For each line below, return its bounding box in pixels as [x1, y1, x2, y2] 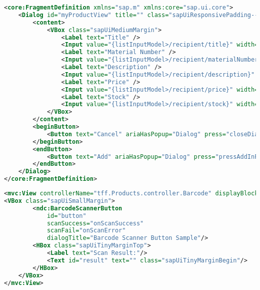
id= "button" [46, 212, 86, 219]
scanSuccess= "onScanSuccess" [46, 219, 144, 227]
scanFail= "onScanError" [46, 227, 126, 234]
